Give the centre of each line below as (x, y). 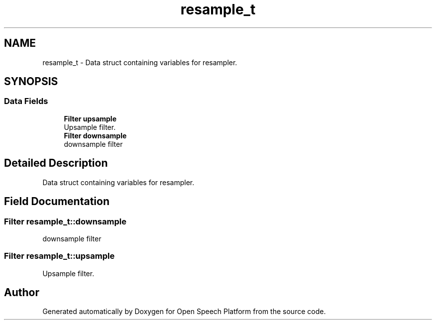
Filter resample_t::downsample (65, 221)
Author (22, 293)
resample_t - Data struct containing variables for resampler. (140, 62)
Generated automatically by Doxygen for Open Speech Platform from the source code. (184, 312)
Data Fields (26, 101)
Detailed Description (56, 163)
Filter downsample (95, 135)
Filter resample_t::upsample (59, 256)
